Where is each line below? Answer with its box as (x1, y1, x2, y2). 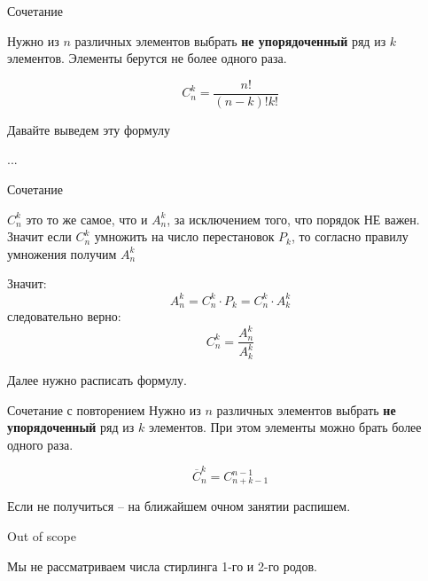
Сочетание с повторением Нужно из (7, 400, 201, 419)
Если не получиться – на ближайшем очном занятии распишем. (7, 497, 351, 515)
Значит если (7, 227, 72, 246)
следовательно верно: (7, 306, 121, 325)
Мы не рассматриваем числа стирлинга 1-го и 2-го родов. (7, 556, 317, 575)
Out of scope (7, 527, 76, 546)
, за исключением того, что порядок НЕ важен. (167, 209, 420, 228)
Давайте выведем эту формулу (7, 120, 171, 138)
